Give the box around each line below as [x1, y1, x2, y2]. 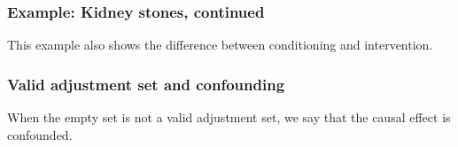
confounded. [7, 125, 73, 143]
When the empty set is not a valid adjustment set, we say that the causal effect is [7, 108, 451, 127]
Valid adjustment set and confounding [7, 73, 285, 95]
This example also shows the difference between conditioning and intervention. [7, 35, 433, 54]
